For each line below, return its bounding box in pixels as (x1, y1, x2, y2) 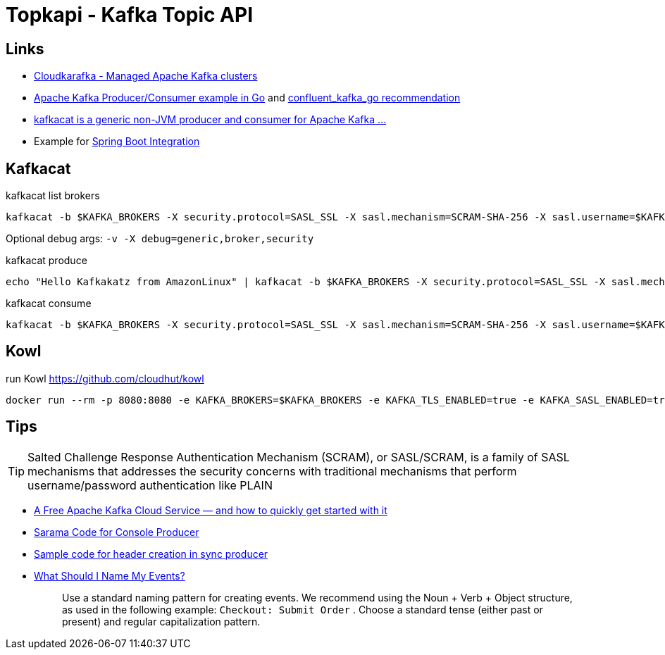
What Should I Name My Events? (34, 569, 185, 582)
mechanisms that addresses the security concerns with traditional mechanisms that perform (27, 463, 517, 478)
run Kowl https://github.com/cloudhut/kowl (6, 372, 204, 385)
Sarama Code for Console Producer (34, 525, 199, 538)
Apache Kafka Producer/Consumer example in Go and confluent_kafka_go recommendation (34, 92, 461, 104)
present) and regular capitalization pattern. (62, 615, 261, 628)
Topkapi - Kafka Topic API (6, 3, 254, 27)
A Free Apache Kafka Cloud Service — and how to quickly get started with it (34, 504, 387, 516)
